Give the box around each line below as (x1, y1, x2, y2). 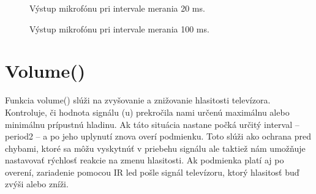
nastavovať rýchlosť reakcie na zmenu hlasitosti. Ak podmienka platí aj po (5, 154, 284, 166)
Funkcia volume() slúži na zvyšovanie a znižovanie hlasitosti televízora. (5, 94, 271, 106)
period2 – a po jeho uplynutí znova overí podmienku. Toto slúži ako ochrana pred (5, 130, 312, 143)
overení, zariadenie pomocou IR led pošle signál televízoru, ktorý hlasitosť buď (5, 165, 299, 178)
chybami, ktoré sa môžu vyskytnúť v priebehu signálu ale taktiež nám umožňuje (5, 141, 306, 154)
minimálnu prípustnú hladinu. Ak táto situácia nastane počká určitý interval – (5, 118, 299, 130)
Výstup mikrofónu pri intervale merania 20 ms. (29, 2, 205, 14)
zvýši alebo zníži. (5, 177, 69, 190)
